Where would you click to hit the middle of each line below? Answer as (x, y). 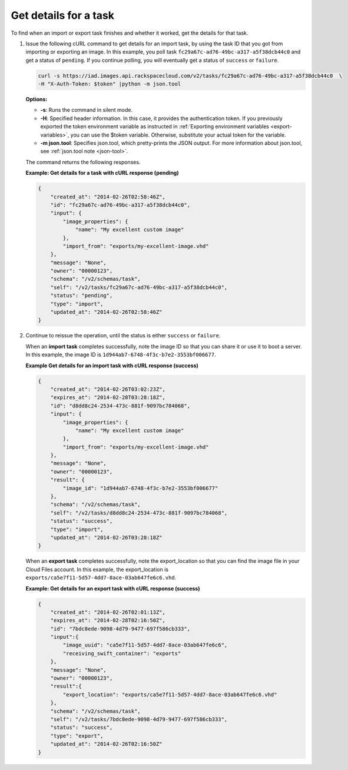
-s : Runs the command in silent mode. (86, 110)
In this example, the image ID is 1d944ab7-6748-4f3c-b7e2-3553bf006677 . (121, 355)
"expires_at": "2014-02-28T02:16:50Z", (108, 620)
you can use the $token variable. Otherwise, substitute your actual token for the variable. (178, 135)
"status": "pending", (82, 296)
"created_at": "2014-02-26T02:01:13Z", (108, 612)
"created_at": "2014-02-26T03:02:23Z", (108, 389)
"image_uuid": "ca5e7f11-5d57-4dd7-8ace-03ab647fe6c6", (145, 645)
